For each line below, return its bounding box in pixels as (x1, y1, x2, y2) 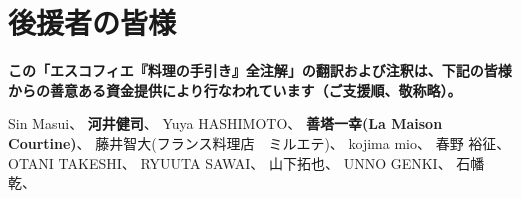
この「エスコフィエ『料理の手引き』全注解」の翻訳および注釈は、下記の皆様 (8, 60, 512, 81)
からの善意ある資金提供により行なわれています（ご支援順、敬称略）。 (8, 79, 462, 100)
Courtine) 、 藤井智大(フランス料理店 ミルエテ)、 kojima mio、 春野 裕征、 (8, 132, 511, 153)
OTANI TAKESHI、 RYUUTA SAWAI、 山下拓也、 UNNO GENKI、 (8, 152, 452, 173)
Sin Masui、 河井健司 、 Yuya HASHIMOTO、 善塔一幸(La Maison (8, 113, 443, 134)
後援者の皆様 (8, 2, 177, 43)
